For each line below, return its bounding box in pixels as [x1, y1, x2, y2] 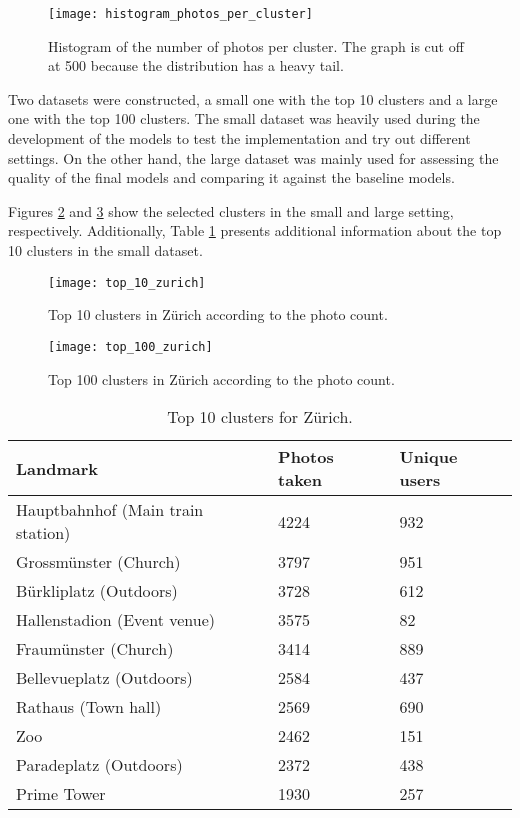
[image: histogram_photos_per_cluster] [48, 7, 313, 21]
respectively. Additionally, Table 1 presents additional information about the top [8, 220, 502, 241]
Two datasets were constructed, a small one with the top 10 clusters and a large [8, 88, 498, 109]
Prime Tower [16, 782, 106, 806]
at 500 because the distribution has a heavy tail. [48, 55, 344, 76]
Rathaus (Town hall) [16, 695, 162, 719]
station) [16, 521, 71, 545]
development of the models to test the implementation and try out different [8, 128, 471, 149]
